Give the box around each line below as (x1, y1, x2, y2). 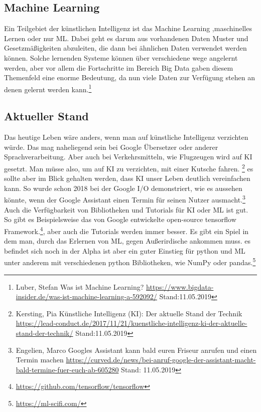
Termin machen (16, 354, 64, 365)
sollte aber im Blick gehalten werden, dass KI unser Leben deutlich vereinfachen (4, 173, 250, 183)
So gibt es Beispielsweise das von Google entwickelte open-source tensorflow (4, 214, 236, 225)
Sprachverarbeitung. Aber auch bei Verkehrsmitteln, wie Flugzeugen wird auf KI (4, 151, 252, 162)
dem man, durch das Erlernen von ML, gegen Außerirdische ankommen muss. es (4, 236, 250, 246)
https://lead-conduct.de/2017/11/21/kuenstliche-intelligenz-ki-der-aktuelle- (16, 318, 247, 328)
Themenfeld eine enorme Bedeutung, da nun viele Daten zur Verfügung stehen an (4, 72, 255, 83)
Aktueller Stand (4, 108, 89, 124)
